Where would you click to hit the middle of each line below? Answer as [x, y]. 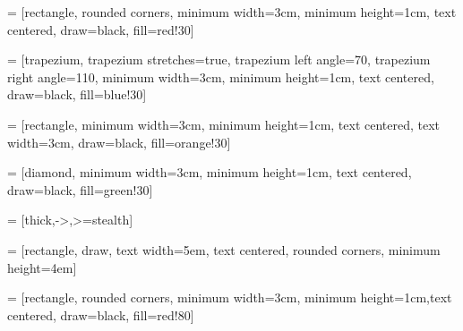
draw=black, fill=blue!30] [77, 94]
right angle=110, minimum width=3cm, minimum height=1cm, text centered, [221, 76]
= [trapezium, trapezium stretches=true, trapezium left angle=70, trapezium [219, 59]
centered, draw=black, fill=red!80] [101, 314]
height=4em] [42, 267]
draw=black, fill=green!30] [80, 189]
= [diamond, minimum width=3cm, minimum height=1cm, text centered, [210, 172]
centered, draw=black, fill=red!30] [101, 29]
